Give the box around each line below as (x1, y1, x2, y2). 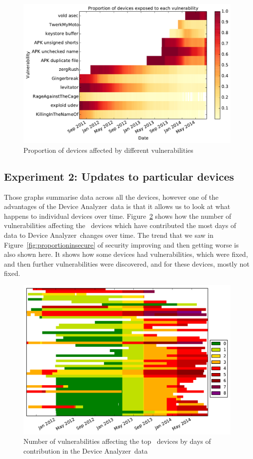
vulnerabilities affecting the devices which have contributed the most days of (4, 220, 236, 230)
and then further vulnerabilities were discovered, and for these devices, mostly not (4, 258, 250, 269)
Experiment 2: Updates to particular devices (4, 168, 234, 184)
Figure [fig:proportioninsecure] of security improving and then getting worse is (4, 239, 239, 250)
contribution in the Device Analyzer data (23, 445, 148, 456)
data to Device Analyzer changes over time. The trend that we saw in (4, 230, 213, 240)
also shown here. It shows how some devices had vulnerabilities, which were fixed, (4, 249, 248, 259)
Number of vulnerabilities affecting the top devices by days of (23, 436, 211, 446)
